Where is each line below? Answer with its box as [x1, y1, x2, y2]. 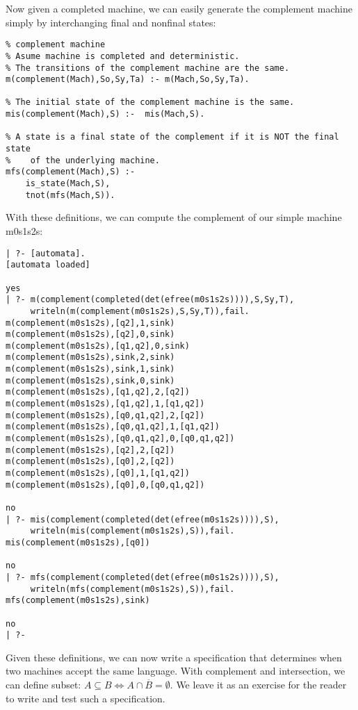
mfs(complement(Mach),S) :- [6, 167, 136, 177]
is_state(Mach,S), [25, 179, 111, 189]
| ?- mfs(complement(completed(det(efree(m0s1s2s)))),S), [6, 572, 279, 582]
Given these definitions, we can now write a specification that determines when [6, 650, 342, 664]
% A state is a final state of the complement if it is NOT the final [6, 132, 339, 142]
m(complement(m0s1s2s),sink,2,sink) [6, 352, 175, 363]
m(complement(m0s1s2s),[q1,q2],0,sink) [6, 340, 190, 351]
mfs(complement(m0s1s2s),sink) [6, 595, 150, 606]
